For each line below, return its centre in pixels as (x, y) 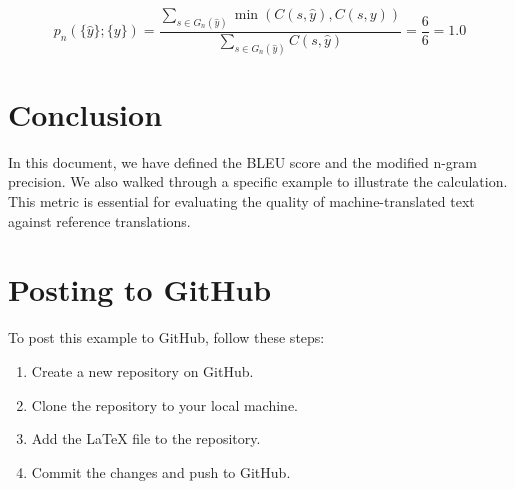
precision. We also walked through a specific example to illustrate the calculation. (258, 181)
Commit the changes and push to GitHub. (161, 471)
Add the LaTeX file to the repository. (146, 438)
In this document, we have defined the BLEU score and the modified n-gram (243, 161)
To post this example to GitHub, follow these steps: (166, 337)
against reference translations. (99, 220)
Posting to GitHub (140, 289)
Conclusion (85, 113)
